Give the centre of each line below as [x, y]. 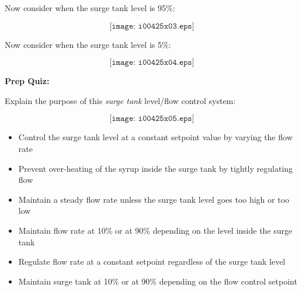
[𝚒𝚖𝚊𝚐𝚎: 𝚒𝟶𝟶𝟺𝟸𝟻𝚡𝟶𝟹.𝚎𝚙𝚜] [152, 26]
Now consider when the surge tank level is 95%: [90, 8]
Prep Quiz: [27, 81]
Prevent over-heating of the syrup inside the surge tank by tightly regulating [156, 168]
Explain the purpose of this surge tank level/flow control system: [120, 100]
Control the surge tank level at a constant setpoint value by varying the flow [155, 137]
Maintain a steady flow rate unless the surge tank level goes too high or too [154, 199]
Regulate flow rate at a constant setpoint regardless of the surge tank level [152, 261]
